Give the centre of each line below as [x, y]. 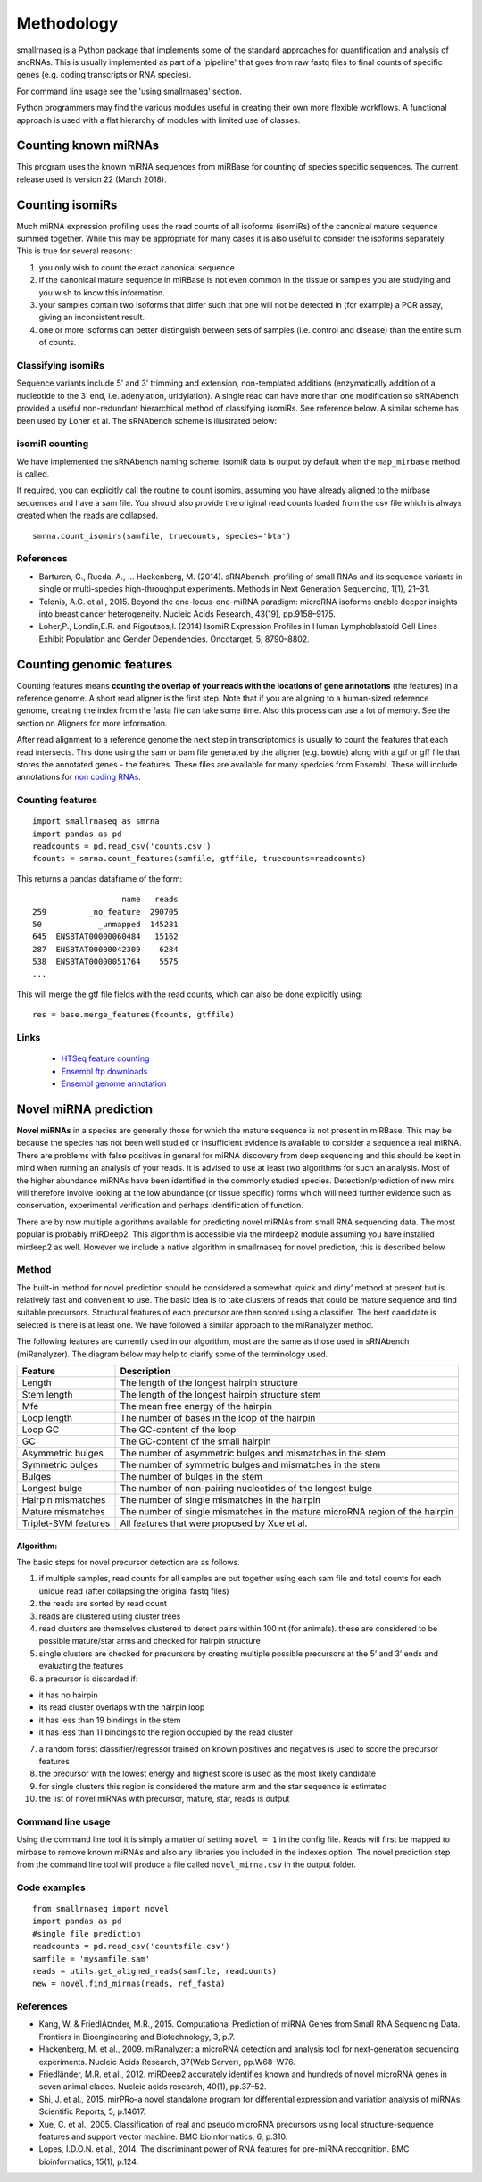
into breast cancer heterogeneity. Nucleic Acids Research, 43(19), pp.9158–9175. [187, 614]
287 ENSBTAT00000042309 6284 [105, 949]
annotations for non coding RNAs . [79, 777]
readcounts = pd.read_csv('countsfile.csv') [132, 1946]
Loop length [47, 1418]
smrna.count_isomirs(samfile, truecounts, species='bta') [162, 536]
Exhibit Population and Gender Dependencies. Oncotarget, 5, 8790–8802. [174, 639]
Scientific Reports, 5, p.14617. [92, 2111]
